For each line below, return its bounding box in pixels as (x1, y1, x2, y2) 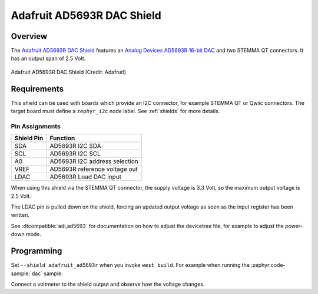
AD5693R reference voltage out (49, 165, 138, 173)
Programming (11, 246, 62, 256)
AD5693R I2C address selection (49, 157, 138, 166)
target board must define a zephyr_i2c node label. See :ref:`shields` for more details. (11, 108, 220, 115)
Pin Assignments (11, 122, 61, 130)
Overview (11, 31, 48, 41)
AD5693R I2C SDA (49, 142, 101, 150)
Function (49, 134, 75, 143)
